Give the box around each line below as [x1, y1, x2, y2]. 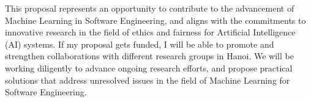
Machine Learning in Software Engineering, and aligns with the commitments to [5, 13, 306, 26]
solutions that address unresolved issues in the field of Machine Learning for [5, 73, 290, 86]
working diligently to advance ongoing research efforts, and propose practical [5, 61, 293, 74]
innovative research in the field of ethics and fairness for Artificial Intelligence [5, 26, 296, 38]
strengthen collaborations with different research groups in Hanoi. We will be [5, 49, 294, 62]
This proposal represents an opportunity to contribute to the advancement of [5, 2, 294, 14]
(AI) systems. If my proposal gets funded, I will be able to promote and [5, 37, 274, 50]
